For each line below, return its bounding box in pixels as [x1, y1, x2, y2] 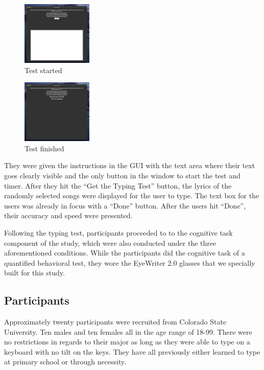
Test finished [25, 143, 64, 153]
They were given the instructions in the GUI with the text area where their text [4, 160, 255, 171]
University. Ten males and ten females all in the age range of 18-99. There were [4, 326, 252, 337]
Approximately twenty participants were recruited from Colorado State [4, 316, 227, 327]
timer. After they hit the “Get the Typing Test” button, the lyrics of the [4, 180, 232, 191]
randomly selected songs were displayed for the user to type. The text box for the [4, 190, 259, 201]
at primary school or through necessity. [4, 356, 127, 367]
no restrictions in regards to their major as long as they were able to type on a [4, 336, 250, 347]
